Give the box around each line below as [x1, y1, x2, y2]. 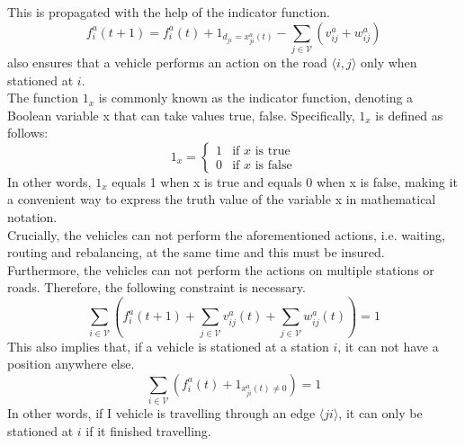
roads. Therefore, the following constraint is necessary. [7, 278, 306, 297]
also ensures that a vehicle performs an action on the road [7, 52, 327, 71]
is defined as [375, 105, 443, 124]
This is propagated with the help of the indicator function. [7, 3, 330, 21]
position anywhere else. [7, 354, 135, 373]
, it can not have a [337, 336, 439, 355]
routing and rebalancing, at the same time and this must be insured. [7, 243, 385, 262]
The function [7, 88, 78, 107]
